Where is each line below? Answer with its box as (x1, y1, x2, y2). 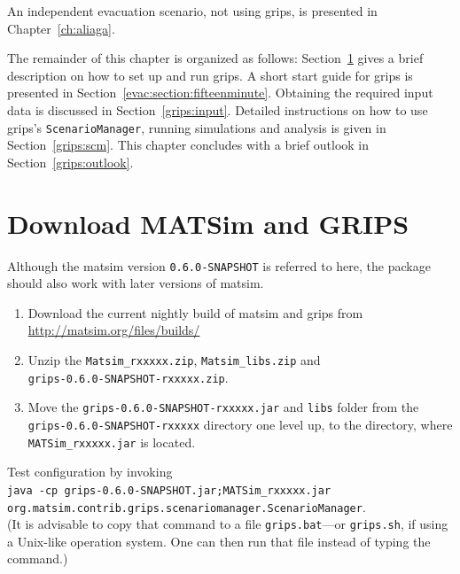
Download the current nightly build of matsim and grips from (27, 303, 363, 322)
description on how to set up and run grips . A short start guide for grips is (7, 66, 413, 84)
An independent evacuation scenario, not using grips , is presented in (7, 2, 378, 19)
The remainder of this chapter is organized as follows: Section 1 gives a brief (7, 49, 424, 67)
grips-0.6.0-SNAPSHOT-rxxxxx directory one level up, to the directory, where (27, 415, 453, 433)
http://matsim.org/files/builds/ (27, 321, 200, 339)
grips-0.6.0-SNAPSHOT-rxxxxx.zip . (27, 368, 229, 386)
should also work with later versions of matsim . (7, 274, 264, 292)
